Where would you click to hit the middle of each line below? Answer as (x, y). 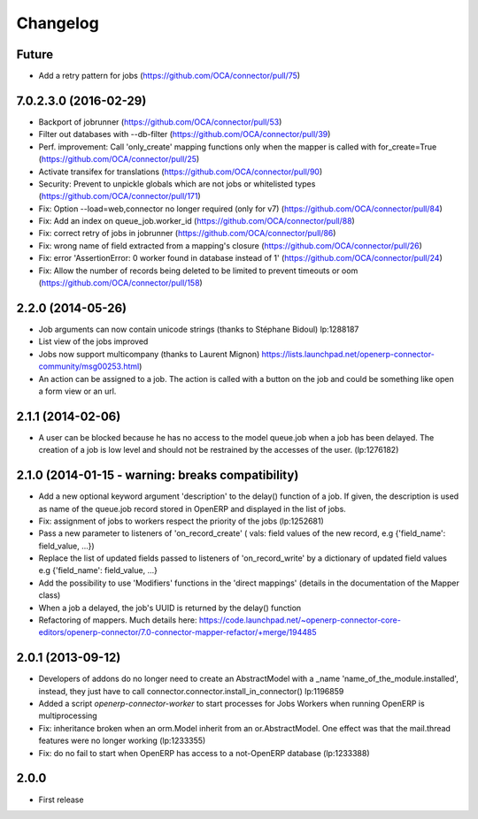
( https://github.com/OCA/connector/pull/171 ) (119, 196)
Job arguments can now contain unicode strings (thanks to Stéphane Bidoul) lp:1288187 (199, 329)
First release (61, 800)
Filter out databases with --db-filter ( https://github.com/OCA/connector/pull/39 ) (185, 134)
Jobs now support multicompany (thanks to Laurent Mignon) (149, 354)
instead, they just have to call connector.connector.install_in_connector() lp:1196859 (191, 691)
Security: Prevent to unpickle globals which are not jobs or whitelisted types (177, 184)
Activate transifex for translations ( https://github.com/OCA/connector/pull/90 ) (181, 172)
